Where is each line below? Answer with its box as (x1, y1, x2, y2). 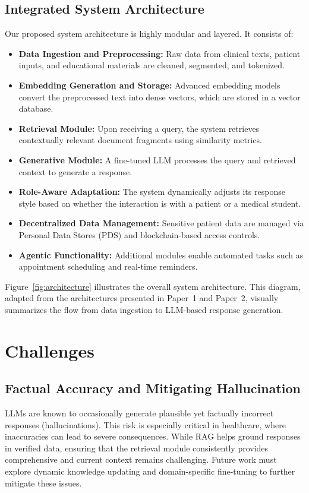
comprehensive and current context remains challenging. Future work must (5, 453, 277, 466)
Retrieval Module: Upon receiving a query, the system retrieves (18, 122, 260, 134)
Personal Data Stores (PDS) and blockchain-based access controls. (18, 228, 260, 241)
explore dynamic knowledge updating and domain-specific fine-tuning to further (5, 465, 295, 478)
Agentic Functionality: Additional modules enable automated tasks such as (18, 248, 304, 261)
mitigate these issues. (5, 476, 82, 489)
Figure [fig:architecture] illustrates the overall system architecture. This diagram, (5, 280, 301, 292)
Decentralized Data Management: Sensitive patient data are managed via (18, 217, 304, 229)
